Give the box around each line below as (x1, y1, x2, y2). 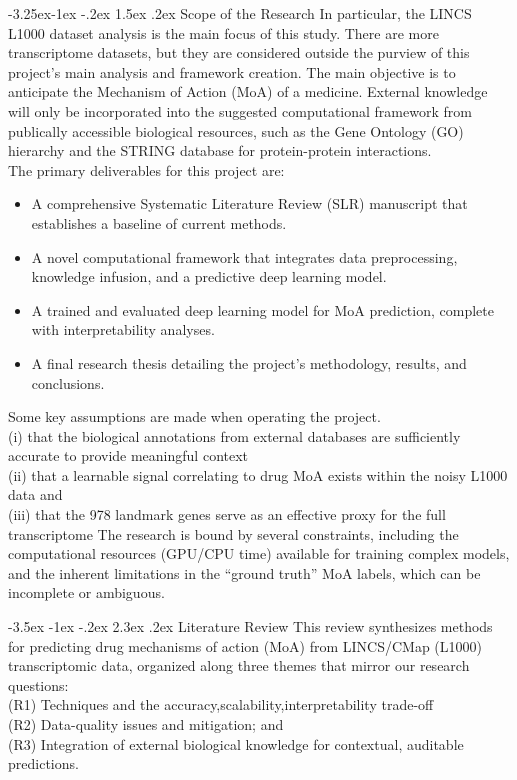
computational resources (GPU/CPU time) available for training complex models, (8, 543, 510, 564)
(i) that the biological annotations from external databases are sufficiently (8, 425, 461, 446)
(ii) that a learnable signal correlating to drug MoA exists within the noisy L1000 (8, 464, 508, 485)
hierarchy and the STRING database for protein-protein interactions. (8, 140, 432, 161)
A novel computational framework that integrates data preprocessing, (31, 246, 458, 267)
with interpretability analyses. (31, 319, 215, 340)
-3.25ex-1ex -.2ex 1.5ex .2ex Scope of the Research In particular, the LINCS (8, 3, 472, 23)
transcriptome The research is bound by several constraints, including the (8, 523, 459, 544)
